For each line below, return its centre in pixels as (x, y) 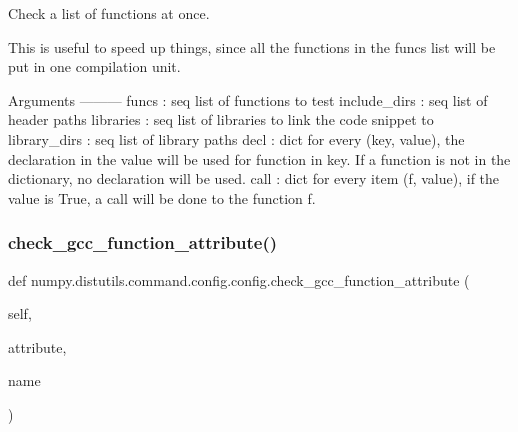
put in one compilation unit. (94, 66)
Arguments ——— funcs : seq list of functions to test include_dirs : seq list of (248, 99)
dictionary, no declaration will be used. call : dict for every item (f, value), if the (254, 178)
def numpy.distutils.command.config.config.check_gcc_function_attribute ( (239, 279)
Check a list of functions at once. (109, 13)
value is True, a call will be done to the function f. (162, 197)
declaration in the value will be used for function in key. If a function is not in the (259, 158)
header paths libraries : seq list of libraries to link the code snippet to (221, 119)
